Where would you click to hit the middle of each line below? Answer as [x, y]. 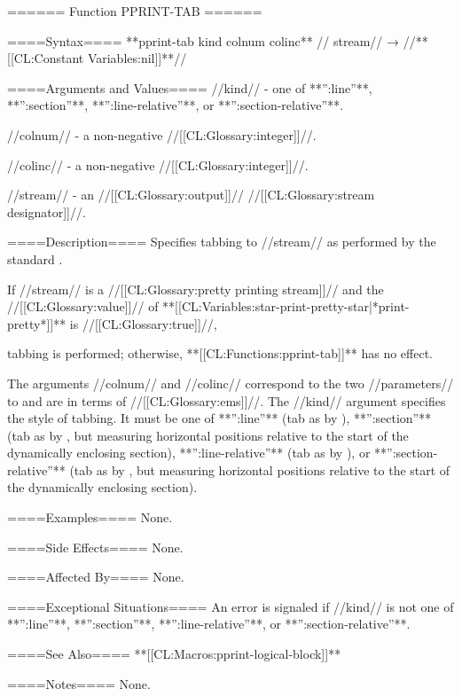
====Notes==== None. [79, 683]
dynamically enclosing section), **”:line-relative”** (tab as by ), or [189, 453]
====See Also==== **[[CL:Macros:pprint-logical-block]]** [174, 654]
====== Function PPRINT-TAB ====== [135, 11]
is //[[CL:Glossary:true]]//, [143, 323]
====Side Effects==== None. [95, 547]
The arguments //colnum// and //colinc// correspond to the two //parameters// [231, 383]
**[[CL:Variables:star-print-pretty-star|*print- [286, 306]
